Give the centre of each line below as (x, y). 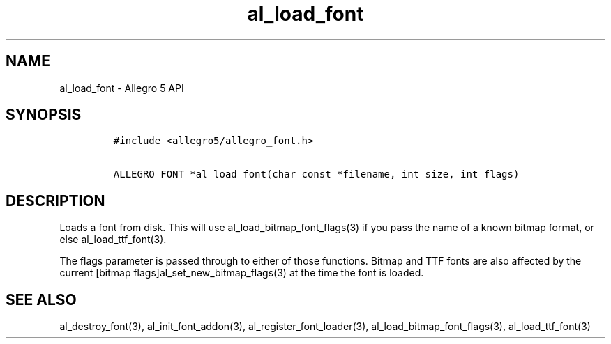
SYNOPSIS (44, 115)
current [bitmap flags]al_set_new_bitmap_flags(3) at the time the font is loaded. (242, 273)
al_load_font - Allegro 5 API (122, 88)
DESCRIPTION (55, 201)
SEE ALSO (41, 299)
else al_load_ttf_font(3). (113, 240)
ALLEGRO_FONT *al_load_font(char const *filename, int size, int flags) (316, 174)
